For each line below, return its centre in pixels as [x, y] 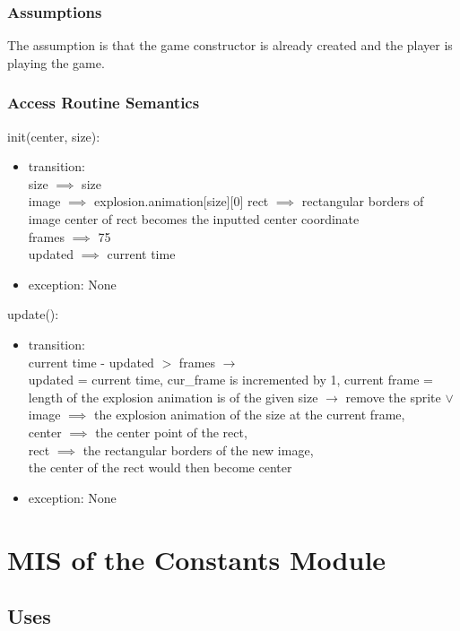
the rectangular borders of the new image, [198, 449]
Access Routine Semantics [104, 103]
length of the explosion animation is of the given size [173, 397]
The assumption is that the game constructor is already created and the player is [230, 45]
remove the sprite [393, 397]
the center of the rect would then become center [160, 467]
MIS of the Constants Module [197, 559]
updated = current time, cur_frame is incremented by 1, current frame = [230, 380]
